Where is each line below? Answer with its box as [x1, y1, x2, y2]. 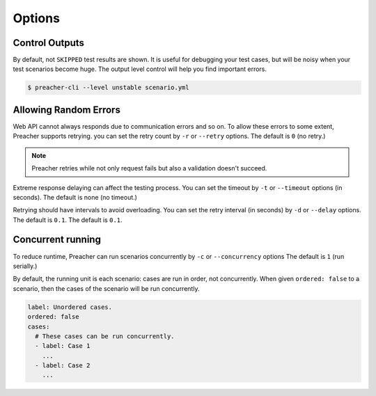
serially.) [13, 262, 38, 270]
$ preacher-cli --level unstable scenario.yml [27, 84, 189, 92]
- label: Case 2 [35, 362, 91, 370]
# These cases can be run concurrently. [35, 332, 175, 340]
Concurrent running [13, 234, 101, 246]
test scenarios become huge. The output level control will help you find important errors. [13, 65, 267, 73]
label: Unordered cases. [27, 303, 113, 311]
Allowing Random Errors [13, 104, 121, 116]
